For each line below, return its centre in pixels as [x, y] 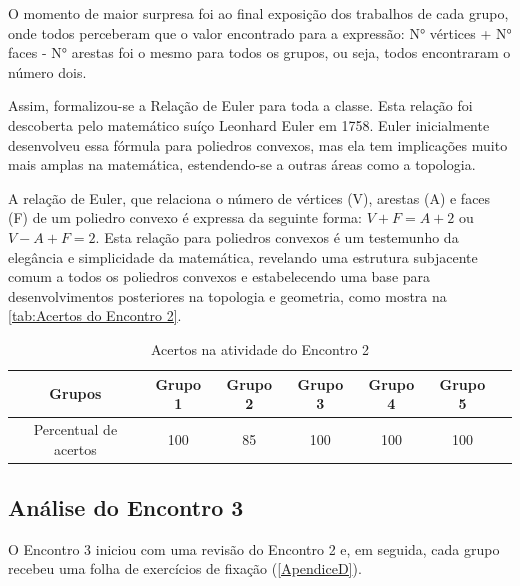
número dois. [47, 71]
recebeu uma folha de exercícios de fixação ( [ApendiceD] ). [185, 568]
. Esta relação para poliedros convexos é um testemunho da [277, 236]
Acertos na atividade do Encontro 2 [260, 348]
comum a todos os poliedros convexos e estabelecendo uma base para [219, 276]
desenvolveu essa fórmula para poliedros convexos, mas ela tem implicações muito [258, 144]
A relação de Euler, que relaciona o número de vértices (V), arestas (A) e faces [249, 197]
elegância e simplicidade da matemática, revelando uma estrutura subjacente [243, 256]
